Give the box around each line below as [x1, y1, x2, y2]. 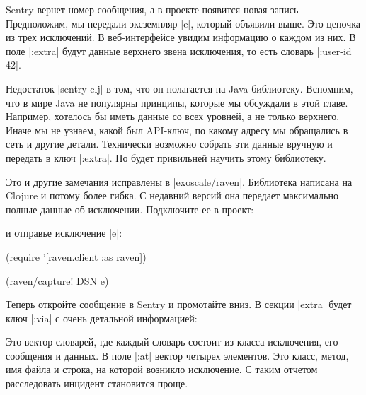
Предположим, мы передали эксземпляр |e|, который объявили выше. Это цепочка [6, 16, 360, 30]
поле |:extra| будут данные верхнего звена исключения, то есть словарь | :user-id [6, 43, 352, 58]
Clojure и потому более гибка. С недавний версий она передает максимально [6, 188, 338, 203]
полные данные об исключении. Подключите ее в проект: [6, 201, 254, 216]
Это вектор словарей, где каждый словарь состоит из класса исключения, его [6, 334, 338, 349]
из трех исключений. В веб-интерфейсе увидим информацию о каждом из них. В [6, 30, 356, 45]
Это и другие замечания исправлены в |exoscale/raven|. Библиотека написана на [6, 174, 353, 189]
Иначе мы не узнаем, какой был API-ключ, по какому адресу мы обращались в [6, 122, 348, 137]
